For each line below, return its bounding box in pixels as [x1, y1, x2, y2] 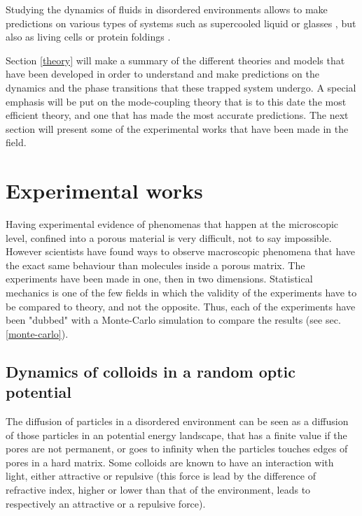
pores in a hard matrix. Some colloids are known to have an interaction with [6, 454, 334, 469]
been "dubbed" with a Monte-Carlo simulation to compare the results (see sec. [6, 313, 341, 327]
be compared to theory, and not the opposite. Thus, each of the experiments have [6, 299, 356, 313]
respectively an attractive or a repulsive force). [6, 496, 206, 510]
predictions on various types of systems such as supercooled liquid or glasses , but [6, 15, 356, 30]
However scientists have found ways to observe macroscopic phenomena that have [6, 244, 356, 259]
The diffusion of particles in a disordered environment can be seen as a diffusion [6, 414, 349, 428]
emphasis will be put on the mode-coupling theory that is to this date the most [6, 94, 347, 108]
